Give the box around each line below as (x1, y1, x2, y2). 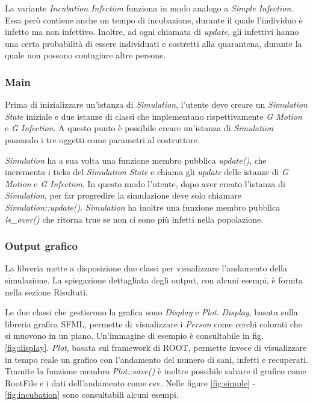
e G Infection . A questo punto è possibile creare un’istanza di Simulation (5, 122, 274, 134)
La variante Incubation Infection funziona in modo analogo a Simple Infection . (5, 2, 294, 14)
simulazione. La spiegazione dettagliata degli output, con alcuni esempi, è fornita (5, 273, 303, 286)
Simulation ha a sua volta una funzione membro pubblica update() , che (5, 153, 267, 166)
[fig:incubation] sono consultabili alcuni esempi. (5, 388, 179, 401)
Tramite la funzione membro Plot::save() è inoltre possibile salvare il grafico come (5, 365, 306, 377)
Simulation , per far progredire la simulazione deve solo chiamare (5, 189, 241, 202)
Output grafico (5, 238, 78, 253)
